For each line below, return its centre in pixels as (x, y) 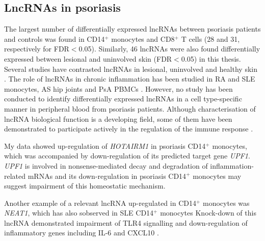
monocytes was (226, 203)
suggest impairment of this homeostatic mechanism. (85, 186)
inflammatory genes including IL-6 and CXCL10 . (82, 233)
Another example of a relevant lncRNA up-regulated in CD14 (100, 203)
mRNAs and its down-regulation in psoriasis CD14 (107, 176)
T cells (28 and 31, (210, 38)
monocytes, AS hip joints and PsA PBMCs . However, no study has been (118, 88)
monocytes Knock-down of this (208, 213)
